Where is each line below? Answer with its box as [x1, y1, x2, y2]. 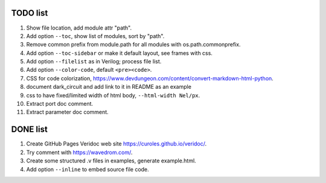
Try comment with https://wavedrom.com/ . [26, 149, 133, 156]
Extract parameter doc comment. [26, 109, 109, 116]
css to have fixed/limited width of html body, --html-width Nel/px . [26, 91, 200, 99]
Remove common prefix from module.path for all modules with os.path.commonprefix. [26, 41, 241, 48]
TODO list [11, 8, 48, 18]
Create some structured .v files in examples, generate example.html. [26, 157, 196, 164]
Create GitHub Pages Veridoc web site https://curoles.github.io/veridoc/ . [26, 140, 207, 147]
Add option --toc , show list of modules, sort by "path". [26, 32, 165, 39]
